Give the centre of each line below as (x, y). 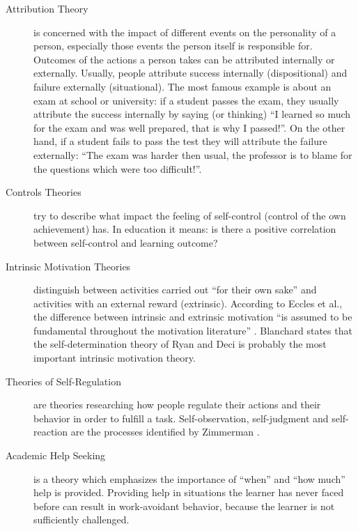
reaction (51, 432)
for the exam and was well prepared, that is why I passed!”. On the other (189, 127)
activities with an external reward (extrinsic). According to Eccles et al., (188, 303)
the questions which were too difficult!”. (118, 168)
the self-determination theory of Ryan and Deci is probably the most (180, 344)
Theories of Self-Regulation (63, 381)
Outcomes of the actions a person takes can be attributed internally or (184, 59)
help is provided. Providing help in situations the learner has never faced (189, 492)
